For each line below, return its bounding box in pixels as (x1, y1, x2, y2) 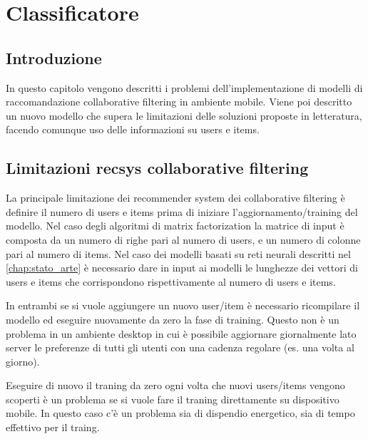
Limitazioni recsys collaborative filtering (6, 157, 309, 179)
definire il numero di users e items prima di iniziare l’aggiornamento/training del (6, 204, 358, 219)
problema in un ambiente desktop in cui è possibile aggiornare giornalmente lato (6, 326, 357, 341)
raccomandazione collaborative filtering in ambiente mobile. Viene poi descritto (6, 94, 352, 109)
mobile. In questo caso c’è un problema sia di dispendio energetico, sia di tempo (6, 406, 355, 420)
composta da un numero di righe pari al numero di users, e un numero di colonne (6, 232, 361, 247)
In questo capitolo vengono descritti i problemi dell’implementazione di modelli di (6, 80, 363, 95)
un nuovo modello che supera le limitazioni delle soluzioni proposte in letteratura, (6, 108, 362, 123)
